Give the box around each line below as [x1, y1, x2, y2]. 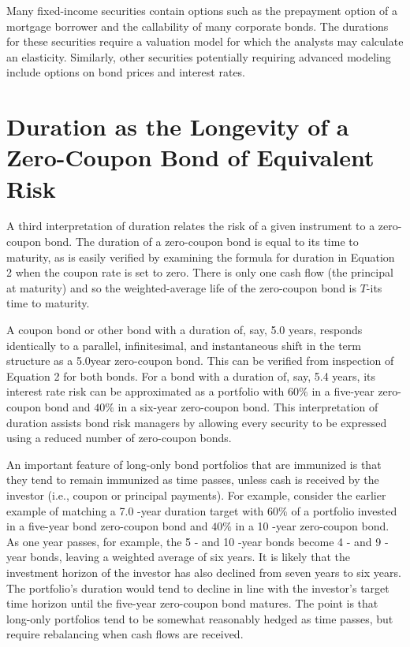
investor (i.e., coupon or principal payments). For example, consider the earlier [6, 486, 386, 503]
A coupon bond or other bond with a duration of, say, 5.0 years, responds [6, 322, 363, 338]
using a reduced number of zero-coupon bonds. [6, 429, 232, 446]
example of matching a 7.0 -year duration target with [6, 502, 264, 519]
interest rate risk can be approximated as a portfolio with [6, 383, 285, 400]
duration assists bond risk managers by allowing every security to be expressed [6, 414, 387, 430]
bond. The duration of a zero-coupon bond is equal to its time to [44, 233, 359, 250]
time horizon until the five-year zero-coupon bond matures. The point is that [6, 595, 378, 612]
